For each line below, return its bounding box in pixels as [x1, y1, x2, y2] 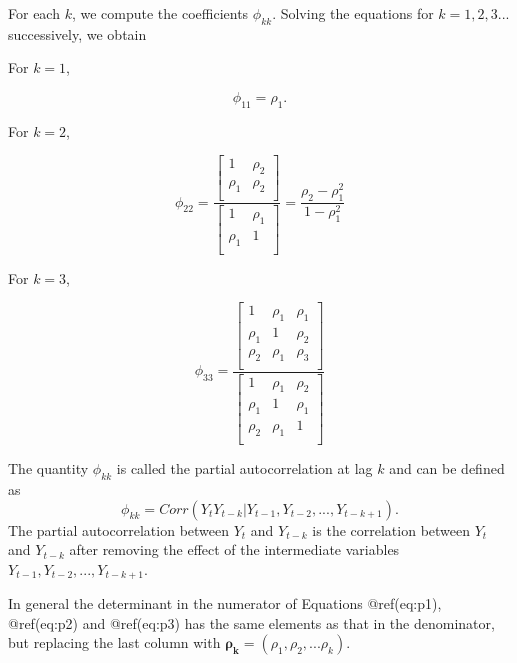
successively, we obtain [8, 23, 147, 44]
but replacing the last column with [8, 632, 221, 653]
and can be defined [389, 458, 505, 479]
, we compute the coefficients [71, 3, 249, 23]
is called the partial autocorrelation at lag [116, 458, 373, 479]
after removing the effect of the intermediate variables [69, 539, 400, 560]
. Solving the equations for [272, 3, 434, 23]
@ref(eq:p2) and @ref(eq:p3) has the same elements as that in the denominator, [8, 612, 495, 633]
